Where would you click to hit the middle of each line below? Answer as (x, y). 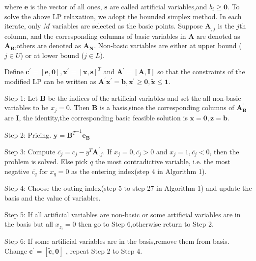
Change (16, 250)
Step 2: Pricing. (28, 135)
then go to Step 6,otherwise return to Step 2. (146, 224)
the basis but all (29, 224)
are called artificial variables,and (158, 6)
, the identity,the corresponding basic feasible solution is (103, 117)
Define (14, 72)
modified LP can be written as (50, 81)
